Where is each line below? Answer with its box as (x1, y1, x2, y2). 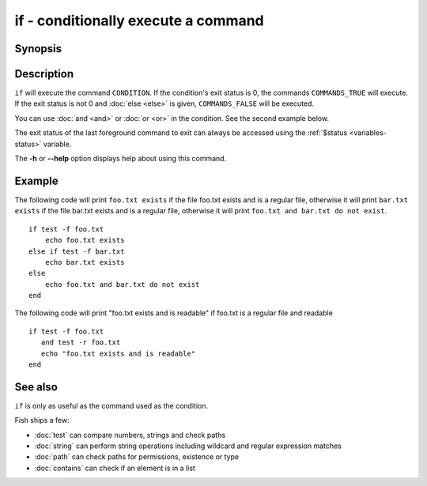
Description (14, 67, 74, 81)
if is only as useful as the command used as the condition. (14, 401, 209, 410)
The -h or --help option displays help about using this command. (14, 154, 227, 164)
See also (14, 380, 59, 394)
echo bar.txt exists (44, 258, 125, 266)
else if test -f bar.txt (28, 247, 125, 256)
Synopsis (14, 42, 62, 55)
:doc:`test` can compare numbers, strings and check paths (34, 430, 225, 439)
